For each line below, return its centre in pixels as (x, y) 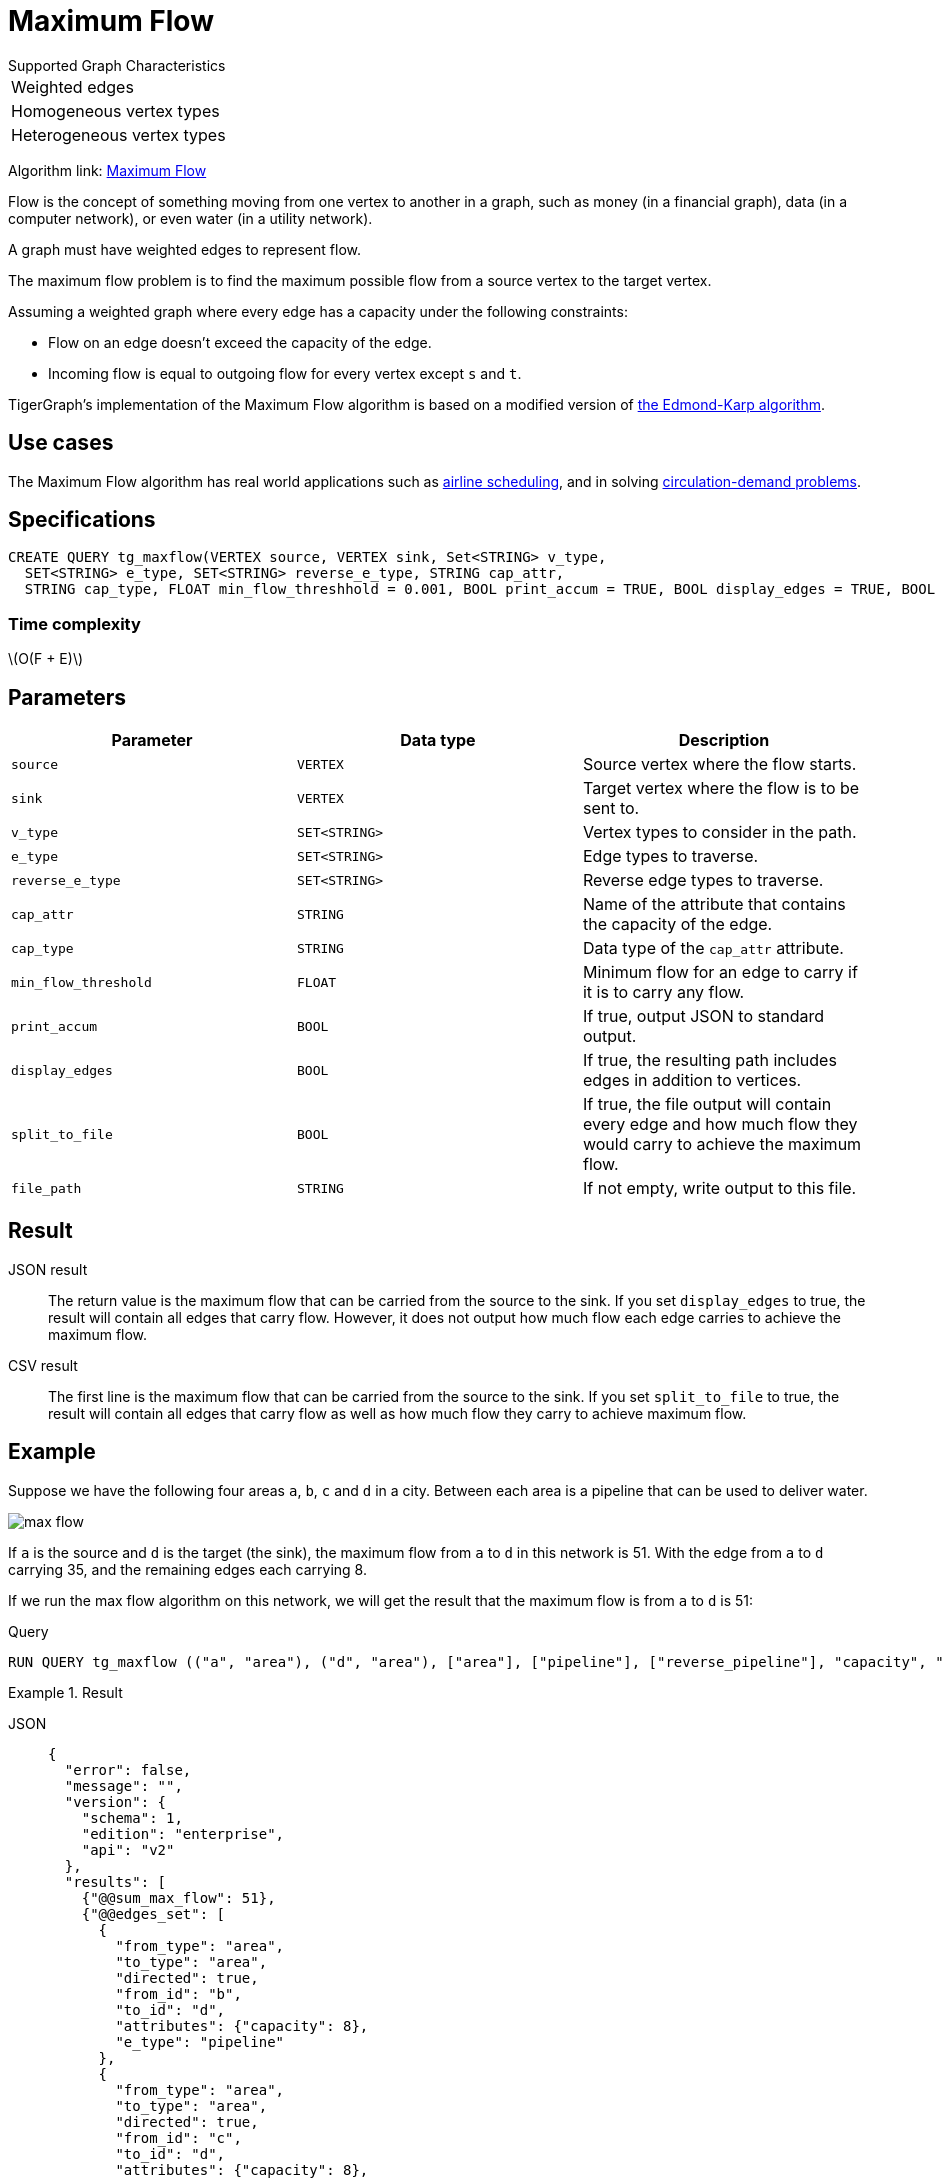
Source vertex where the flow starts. (719, 764)
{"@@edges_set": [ (153, 1913)
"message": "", (123, 1785)
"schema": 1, (132, 1817)
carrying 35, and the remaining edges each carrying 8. (187, 1569)
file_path (46, 1188)
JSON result (48, 1269)
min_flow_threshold (81, 982)
